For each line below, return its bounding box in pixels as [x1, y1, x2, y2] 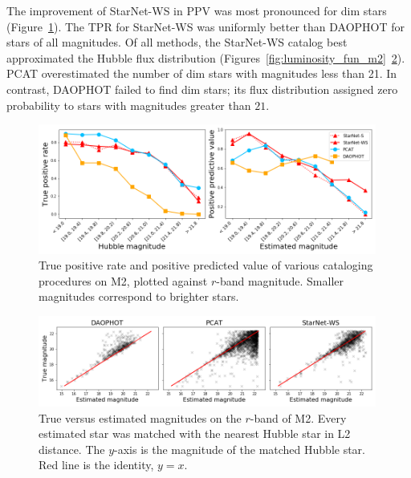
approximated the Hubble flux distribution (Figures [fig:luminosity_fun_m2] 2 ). [6, 49, 405, 66]
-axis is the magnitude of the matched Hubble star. [114, 440, 365, 457]
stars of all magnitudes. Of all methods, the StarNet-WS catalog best [6, 34, 348, 51]
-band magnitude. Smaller [216, 272, 344, 289]
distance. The [39, 440, 105, 457]
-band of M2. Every [250, 409, 347, 426]
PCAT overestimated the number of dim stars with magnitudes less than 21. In [6, 65, 397, 82]
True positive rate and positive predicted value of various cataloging [39, 257, 373, 273]
